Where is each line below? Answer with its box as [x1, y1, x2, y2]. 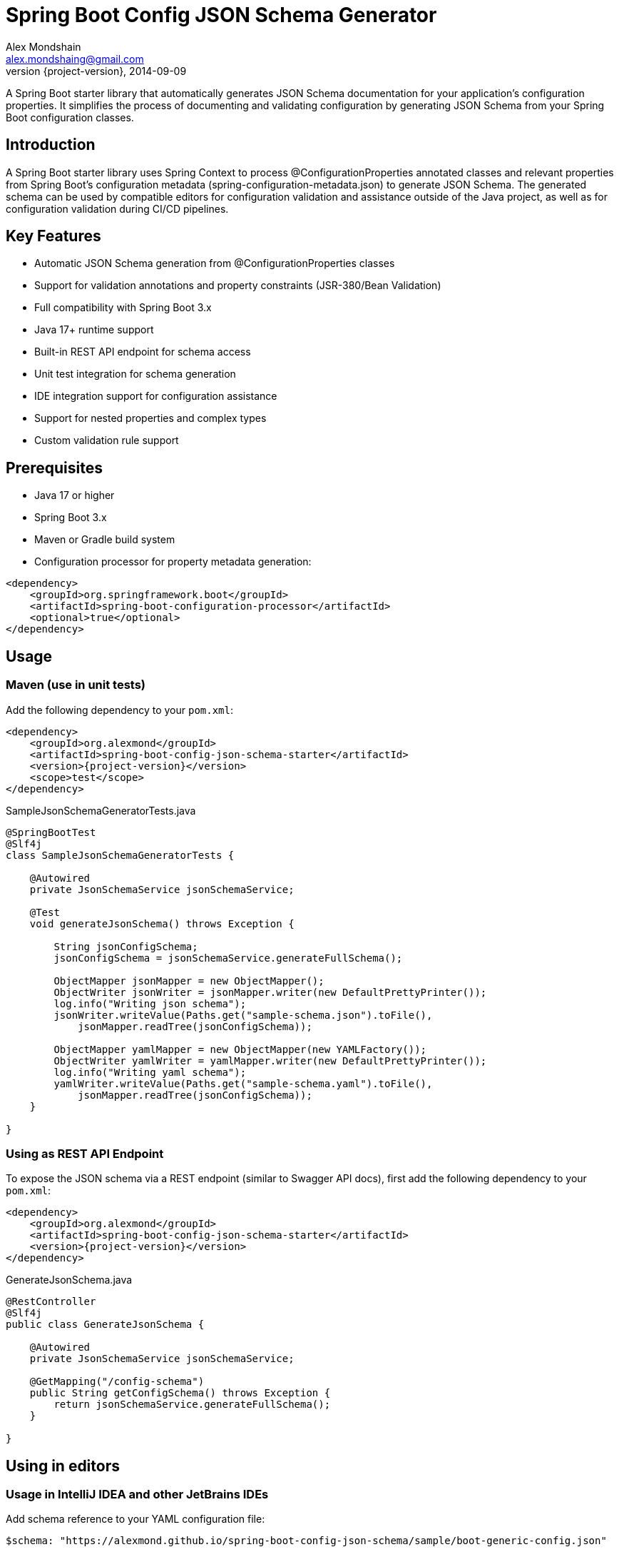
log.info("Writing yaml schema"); [53, 1066, 247, 1078]
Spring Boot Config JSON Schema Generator [6, 3, 437, 27]
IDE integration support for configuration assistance [34, 390, 277, 403]
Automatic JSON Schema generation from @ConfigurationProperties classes [34, 257, 395, 270]
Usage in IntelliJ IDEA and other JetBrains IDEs [6, 1487, 269, 1502]
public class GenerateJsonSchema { [6, 1319, 205, 1331]
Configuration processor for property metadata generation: [34, 555, 312, 568]
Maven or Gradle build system [34, 533, 175, 546]
